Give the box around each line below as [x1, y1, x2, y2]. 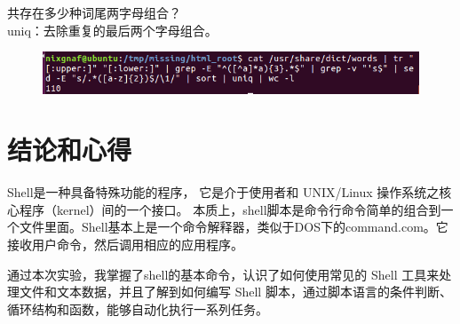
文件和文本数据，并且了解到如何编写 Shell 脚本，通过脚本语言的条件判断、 [19, 282, 452, 301]
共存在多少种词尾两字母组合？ [7, 4, 181, 21]
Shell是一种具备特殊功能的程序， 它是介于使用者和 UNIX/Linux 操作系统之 [7, 183, 440, 202]
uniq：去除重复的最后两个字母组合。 [7, 20, 218, 39]
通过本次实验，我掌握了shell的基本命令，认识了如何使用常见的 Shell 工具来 [7, 265, 440, 283]
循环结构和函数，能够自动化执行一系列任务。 [7, 299, 268, 318]
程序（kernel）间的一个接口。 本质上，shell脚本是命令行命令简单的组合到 [19, 200, 441, 218]
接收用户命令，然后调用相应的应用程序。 [7, 235, 243, 254]
